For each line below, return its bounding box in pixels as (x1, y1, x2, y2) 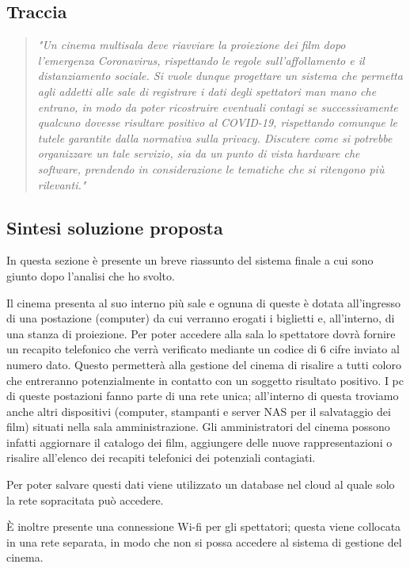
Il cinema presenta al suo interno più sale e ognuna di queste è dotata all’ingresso (6, 294, 401, 311)
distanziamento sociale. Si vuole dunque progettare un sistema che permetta (37, 67, 403, 84)
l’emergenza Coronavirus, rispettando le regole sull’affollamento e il (37, 51, 365, 68)
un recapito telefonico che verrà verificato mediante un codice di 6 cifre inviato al (6, 341, 400, 357)
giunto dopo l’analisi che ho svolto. (6, 267, 175, 284)
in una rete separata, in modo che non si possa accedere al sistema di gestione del (6, 533, 402, 550)
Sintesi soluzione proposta (6, 215, 223, 239)
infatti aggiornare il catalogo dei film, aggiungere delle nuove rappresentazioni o (6, 433, 393, 450)
